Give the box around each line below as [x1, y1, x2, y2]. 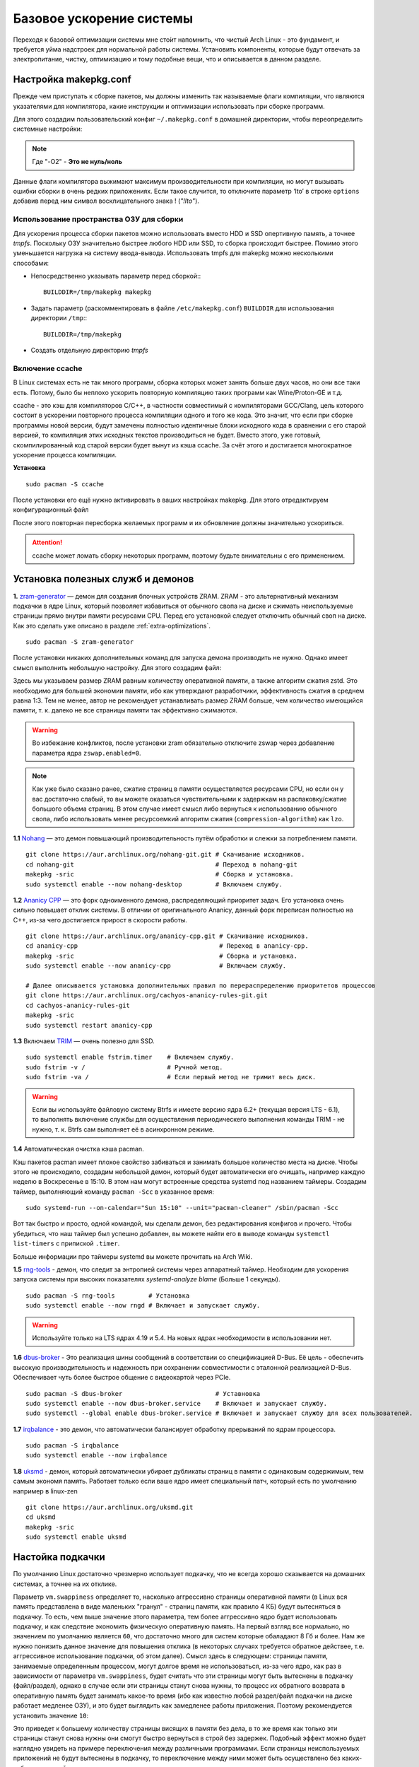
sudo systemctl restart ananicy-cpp [25, 1021, 153, 1029]
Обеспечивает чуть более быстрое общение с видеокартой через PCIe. [13, 1373, 231, 1382]
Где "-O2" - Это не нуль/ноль [32, 158, 123, 166]
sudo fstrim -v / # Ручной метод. [25, 1063, 223, 1071]
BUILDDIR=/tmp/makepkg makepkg [43, 288, 152, 296]
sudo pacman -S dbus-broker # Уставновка [25, 1390, 261, 1397]
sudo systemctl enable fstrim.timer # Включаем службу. [25, 1053, 235, 1062]
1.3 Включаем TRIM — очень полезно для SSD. [13, 1036, 155, 1045]
